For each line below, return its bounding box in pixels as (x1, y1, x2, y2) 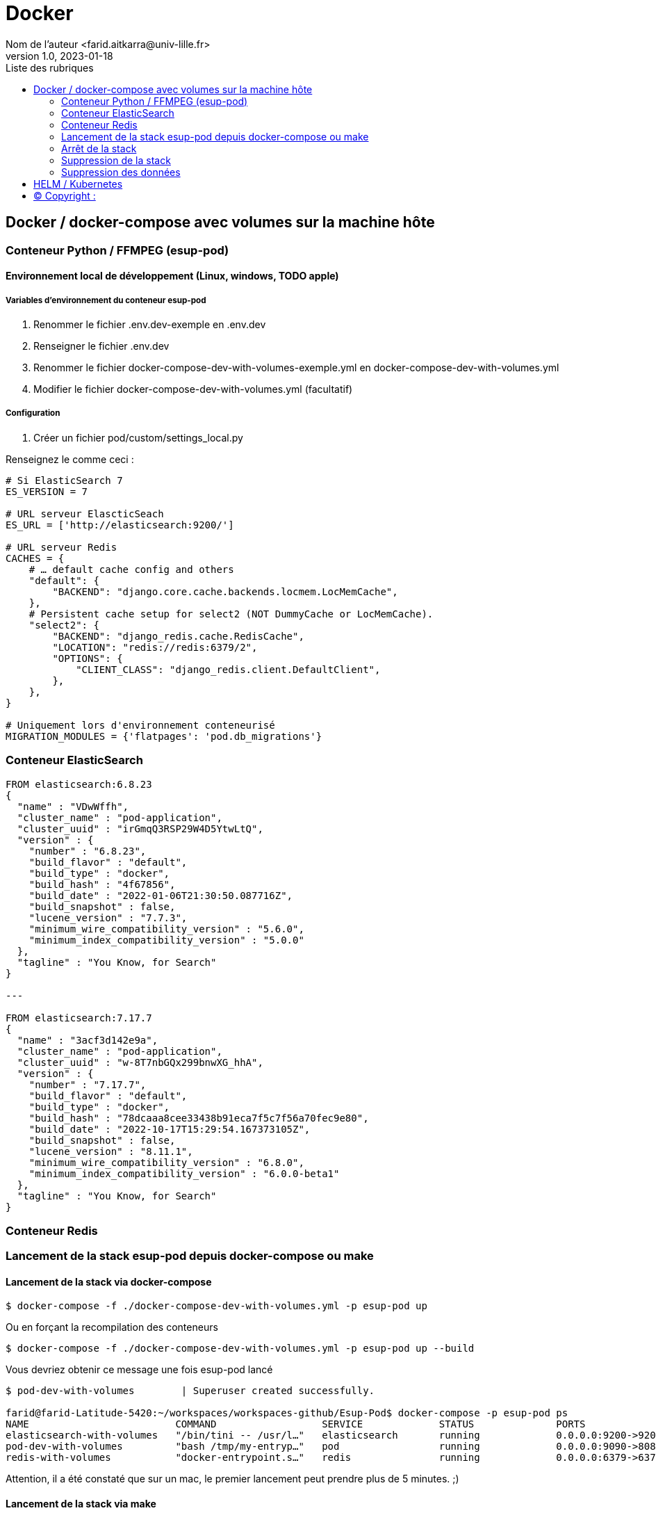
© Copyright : (33, 189, 96, 202)
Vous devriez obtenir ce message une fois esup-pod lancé (6, 1364, 273, 1376)
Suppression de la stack (61, 154, 171, 166)
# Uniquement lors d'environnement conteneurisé (6, 719, 275, 731)
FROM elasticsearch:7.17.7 (6, 1012, 152, 1023)
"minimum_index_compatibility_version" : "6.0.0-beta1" (28, 1167, 340, 1179)
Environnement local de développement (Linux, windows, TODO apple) (6, 270, 339, 282)
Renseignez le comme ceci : (6, 453, 134, 465)
